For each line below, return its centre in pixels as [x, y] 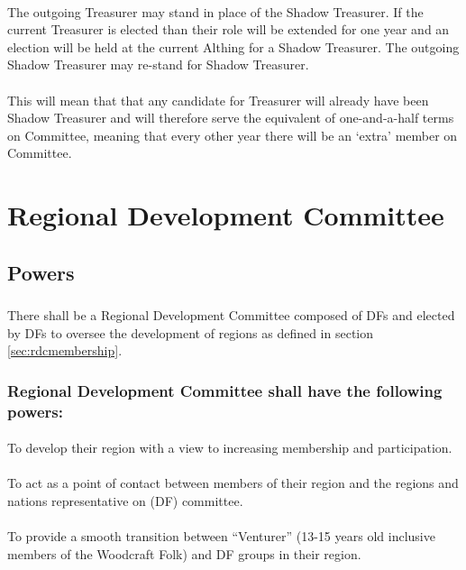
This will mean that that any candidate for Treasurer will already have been [218, 100]
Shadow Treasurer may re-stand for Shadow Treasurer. [158, 64]
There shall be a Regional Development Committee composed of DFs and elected [231, 315]
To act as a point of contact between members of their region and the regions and [233, 483]
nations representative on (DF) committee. [125, 500]
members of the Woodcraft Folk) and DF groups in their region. [184, 553]
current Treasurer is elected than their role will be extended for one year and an [228, 29]
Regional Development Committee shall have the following [225, 390]
